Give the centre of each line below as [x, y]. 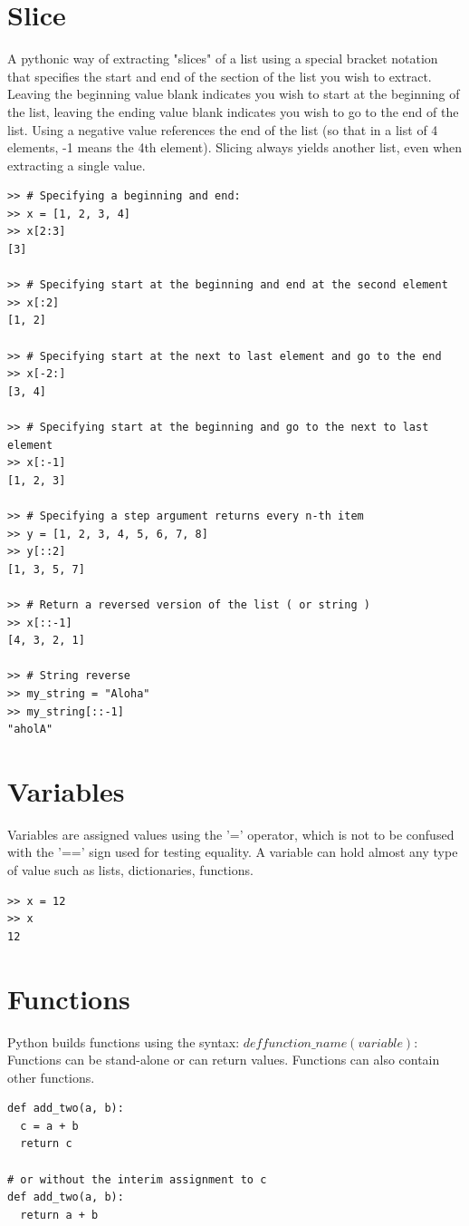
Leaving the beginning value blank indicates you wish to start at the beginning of [234, 94]
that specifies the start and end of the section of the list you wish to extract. [220, 76]
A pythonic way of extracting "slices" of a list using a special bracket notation [223, 58]
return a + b [59, 1215]
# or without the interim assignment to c [137, 1179]
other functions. [51, 1077]
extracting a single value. [77, 165]
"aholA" [30, 730]
